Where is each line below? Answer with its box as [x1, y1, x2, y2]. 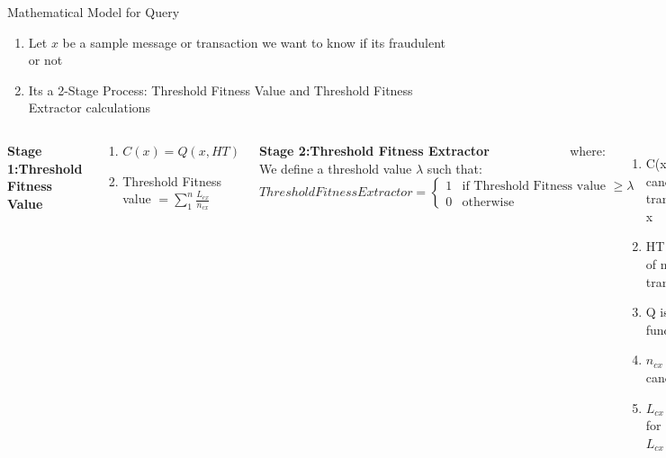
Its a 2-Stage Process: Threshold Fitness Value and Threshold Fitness [28, 80, 413, 99]
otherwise [462, 195, 515, 209]
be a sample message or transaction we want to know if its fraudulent [62, 32, 446, 51]
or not [28, 50, 63, 69]
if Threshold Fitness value [462, 179, 607, 193]
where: [570, 140, 606, 159]
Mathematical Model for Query [7, 3, 180, 21]
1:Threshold [7, 158, 83, 177]
